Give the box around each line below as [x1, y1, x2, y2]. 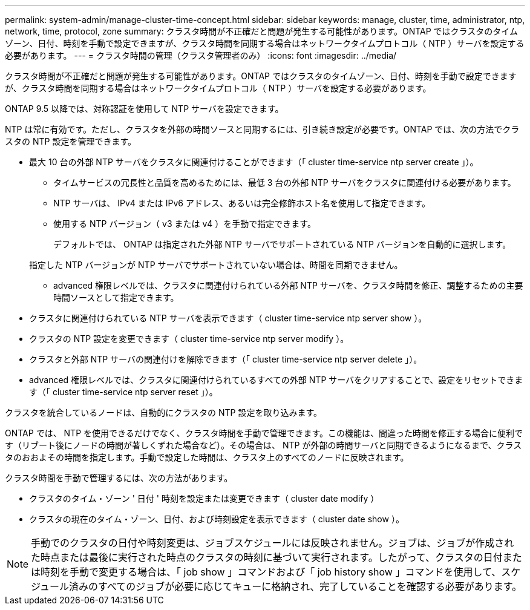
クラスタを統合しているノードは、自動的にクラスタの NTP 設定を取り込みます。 [5, 407, 322, 418]
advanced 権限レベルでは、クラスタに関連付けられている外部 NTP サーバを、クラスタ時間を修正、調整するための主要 [53, 280, 523, 290]
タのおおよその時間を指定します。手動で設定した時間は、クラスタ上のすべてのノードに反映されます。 [5, 452, 409, 462]
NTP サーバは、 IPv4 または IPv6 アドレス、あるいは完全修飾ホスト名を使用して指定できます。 [53, 198, 431, 208]
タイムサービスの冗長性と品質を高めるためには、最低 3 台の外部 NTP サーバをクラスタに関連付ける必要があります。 [53, 177, 516, 188]
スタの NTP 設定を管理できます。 [5, 136, 137, 146]
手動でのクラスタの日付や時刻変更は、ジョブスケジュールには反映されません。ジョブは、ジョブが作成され [31, 537, 514, 549]
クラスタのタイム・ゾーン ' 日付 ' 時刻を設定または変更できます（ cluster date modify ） [29, 493, 379, 503]
